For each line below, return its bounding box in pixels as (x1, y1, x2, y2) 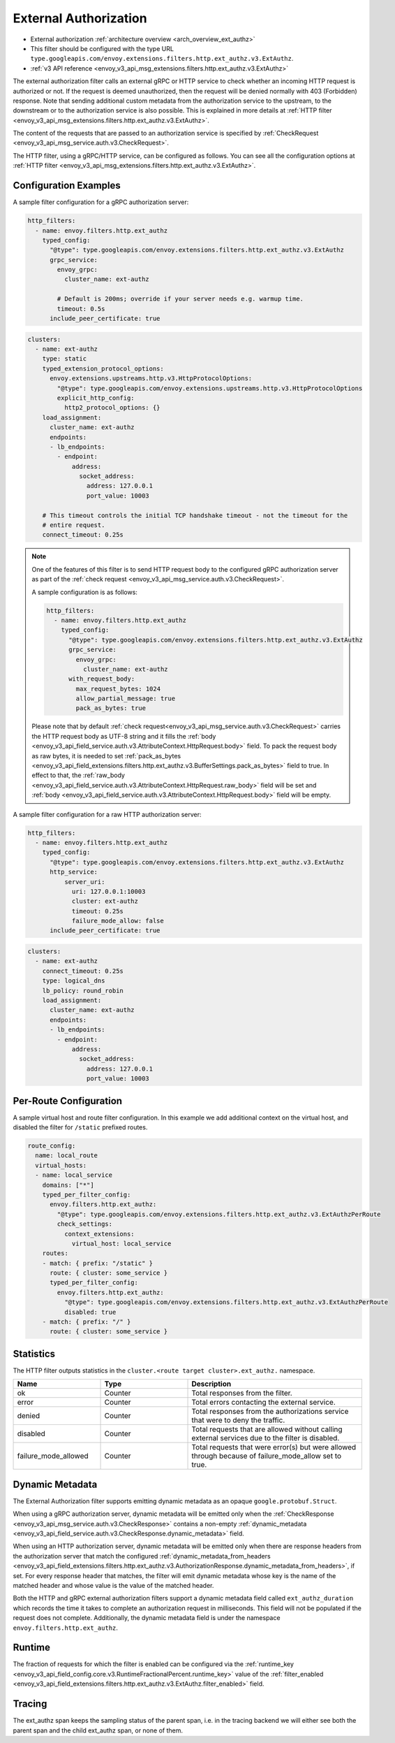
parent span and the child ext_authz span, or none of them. (13, 1726, 183, 1735)
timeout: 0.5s (57, 305, 105, 312)
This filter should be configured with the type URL (30, 44, 174, 52)
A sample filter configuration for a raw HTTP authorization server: (13, 810, 202, 818)
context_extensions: (64, 1230, 135, 1238)
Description (191, 1379, 232, 1389)
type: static (42, 355, 87, 363)
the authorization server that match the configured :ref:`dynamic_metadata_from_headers (13, 1552, 271, 1560)
